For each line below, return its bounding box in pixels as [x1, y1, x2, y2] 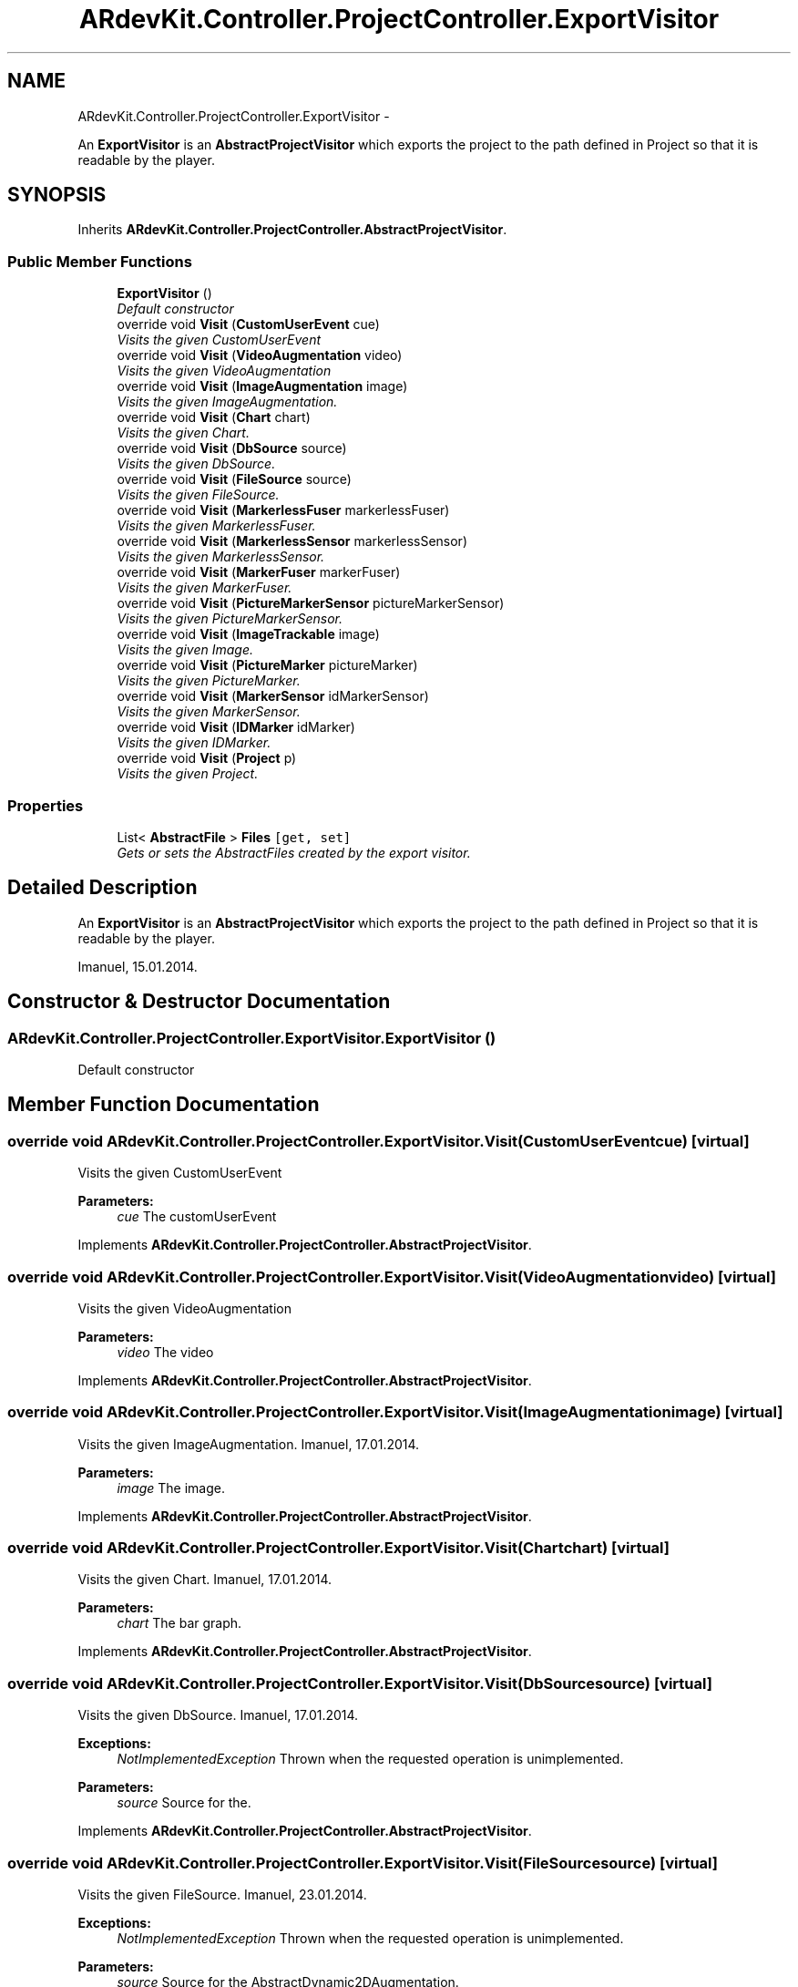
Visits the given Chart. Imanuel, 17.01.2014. [77, 1571, 332, 1588]
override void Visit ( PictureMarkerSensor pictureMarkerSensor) [117, 595, 505, 612]
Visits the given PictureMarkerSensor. [117, 611, 343, 627]
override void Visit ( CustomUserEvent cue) [117, 316, 380, 333]
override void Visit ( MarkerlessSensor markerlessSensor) [117, 533, 467, 550]
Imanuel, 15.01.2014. [77, 958, 198, 974]
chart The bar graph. [117, 1615, 242, 1632]
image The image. [117, 1479, 225, 1496]
